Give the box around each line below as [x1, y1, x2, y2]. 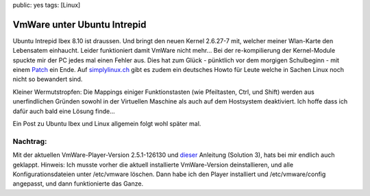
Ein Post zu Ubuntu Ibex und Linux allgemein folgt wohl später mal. [12, 120, 201, 128]
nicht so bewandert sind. [12, 75, 83, 84]
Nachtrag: [12, 136, 47, 146]
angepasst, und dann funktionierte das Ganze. [12, 180, 144, 188]
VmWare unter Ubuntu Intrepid [12, 19, 147, 30]
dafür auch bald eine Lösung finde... [12, 107, 116, 115]
